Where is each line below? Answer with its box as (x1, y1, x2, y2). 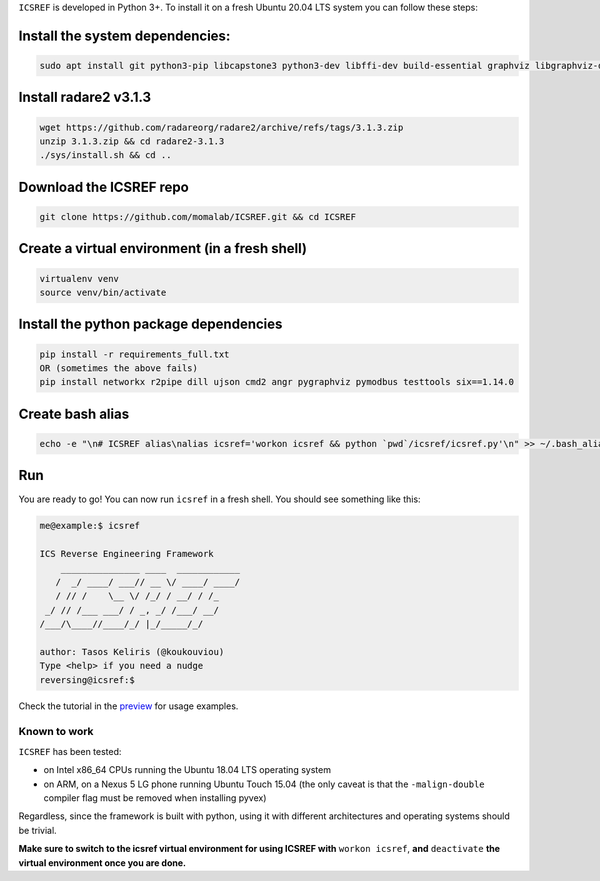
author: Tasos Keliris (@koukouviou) (39, 646, 225, 657)
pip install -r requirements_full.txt (39, 348, 230, 360)
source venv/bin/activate (39, 286, 167, 298)
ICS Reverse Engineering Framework (39, 548, 214, 560)
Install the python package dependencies (18, 316, 283, 333)
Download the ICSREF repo (18, 178, 189, 195)
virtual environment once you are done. (18, 856, 187, 869)
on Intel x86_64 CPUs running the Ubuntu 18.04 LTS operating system (43, 764, 332, 776)
